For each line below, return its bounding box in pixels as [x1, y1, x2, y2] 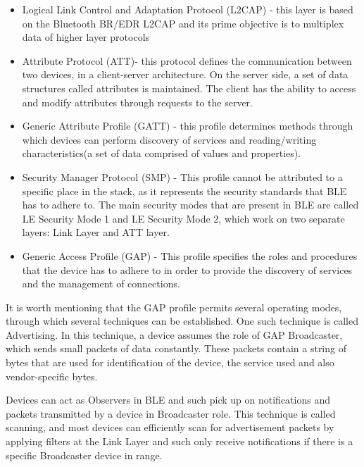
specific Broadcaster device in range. [6, 447, 163, 462]
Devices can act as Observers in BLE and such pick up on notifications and [6, 392, 330, 407]
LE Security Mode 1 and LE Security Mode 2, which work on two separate [22, 211, 345, 225]
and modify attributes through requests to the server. [22, 94, 253, 109]
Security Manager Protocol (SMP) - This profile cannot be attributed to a [22, 169, 343, 184]
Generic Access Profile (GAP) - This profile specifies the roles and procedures [22, 248, 358, 263]
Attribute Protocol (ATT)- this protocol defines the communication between [22, 53, 352, 68]
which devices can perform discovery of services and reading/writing [22, 132, 317, 147]
